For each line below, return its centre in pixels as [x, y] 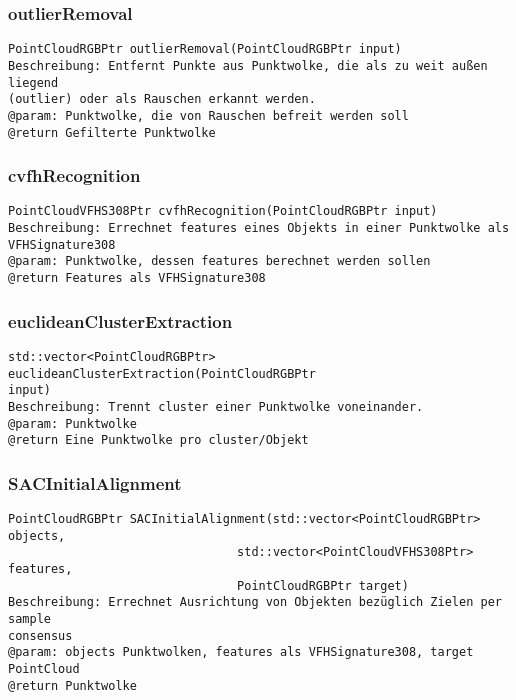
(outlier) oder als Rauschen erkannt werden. [162, 99]
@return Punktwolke [72, 685]
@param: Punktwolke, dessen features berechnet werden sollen [219, 261]
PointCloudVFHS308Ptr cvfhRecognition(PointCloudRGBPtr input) [223, 211]
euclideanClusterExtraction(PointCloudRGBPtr [162, 373]
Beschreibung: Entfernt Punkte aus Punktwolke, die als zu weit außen [248, 65]
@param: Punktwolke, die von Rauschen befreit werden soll [208, 115]
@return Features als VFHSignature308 [137, 278]
